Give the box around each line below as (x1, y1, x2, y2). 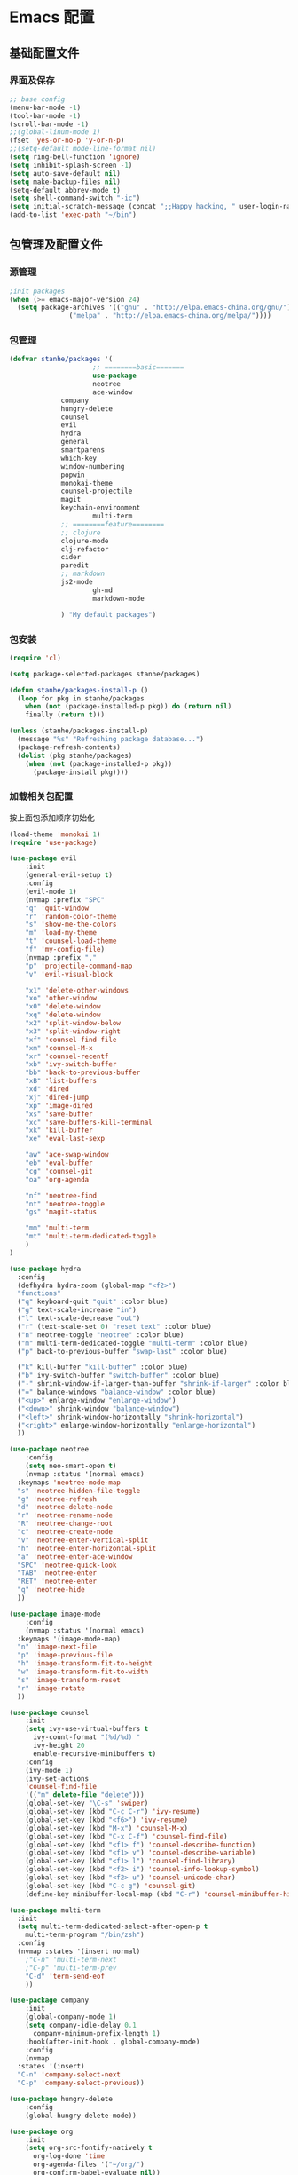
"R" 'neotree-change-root (17, 1519, 114, 1529)
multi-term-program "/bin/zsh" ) (25, 1931, 145, 1940)
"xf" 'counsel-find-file (25, 1035, 117, 1044)
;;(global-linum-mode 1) (9, 128, 101, 137)
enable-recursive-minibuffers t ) (32, 1749, 157, 1758)
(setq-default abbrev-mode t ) (9, 186, 122, 194)
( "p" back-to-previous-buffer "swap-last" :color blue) (17, 1347, 228, 1356)
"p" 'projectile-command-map (25, 961, 133, 970)
